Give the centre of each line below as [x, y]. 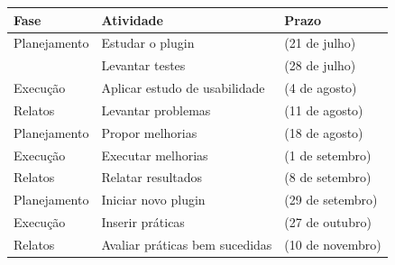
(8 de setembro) [328, 177]
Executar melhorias [155, 155]
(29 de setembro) [331, 200]
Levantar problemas [156, 110]
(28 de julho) [320, 65]
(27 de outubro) [328, 222]
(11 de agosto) [324, 110]
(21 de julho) [320, 43]
